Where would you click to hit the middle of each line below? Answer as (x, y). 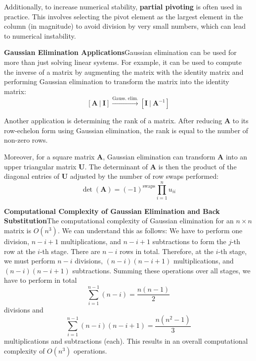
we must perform (30, 261)
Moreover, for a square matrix (49, 156)
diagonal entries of (32, 176)
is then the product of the (197, 166)
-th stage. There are (70, 251)
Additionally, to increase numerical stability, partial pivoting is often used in (123, 6)
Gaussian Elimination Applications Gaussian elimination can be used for (120, 52)
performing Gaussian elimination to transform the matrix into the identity (117, 81)
